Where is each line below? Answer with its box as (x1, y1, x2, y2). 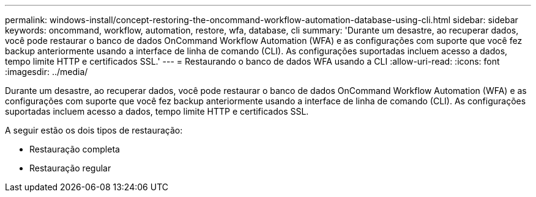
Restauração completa (29, 144, 120, 154)
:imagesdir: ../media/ (5, 66, 88, 77)
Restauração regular (29, 163, 111, 173)
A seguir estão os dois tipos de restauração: (5, 125, 183, 135)
